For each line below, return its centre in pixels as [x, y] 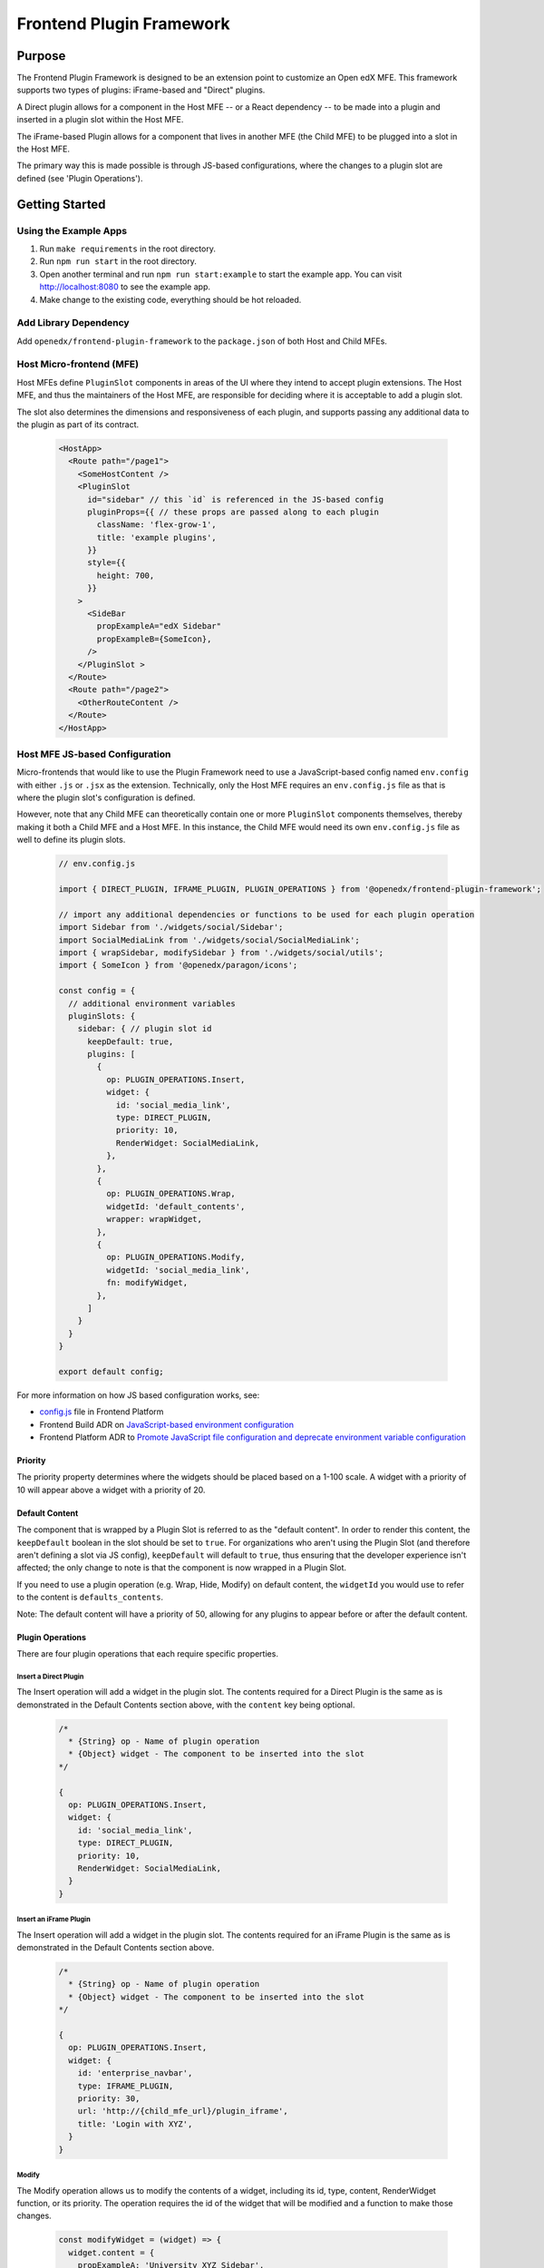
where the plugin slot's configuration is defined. [106, 797]
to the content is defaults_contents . [90, 1598]
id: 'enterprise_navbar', [135, 2073]
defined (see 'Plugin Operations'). [80, 178]
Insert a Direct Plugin [50, 1677]
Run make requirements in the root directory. [128, 249]
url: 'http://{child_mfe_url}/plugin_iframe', [183, 2111]
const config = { [97, 991]
